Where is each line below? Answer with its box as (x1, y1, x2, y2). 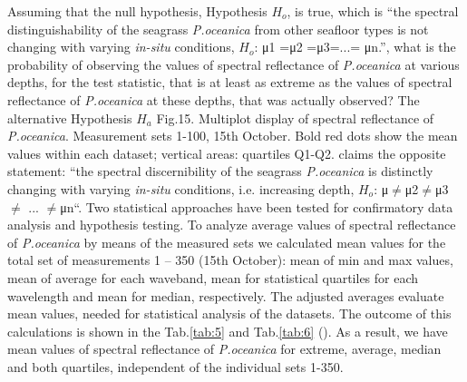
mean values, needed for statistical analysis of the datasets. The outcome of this (7, 304, 452, 323)
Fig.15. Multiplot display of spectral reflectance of (156, 108, 434, 127)
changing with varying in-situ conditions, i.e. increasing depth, (7, 179, 355, 198)
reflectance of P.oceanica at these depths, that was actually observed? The (7, 90, 420, 109)
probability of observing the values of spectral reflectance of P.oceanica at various (7, 54, 460, 73)
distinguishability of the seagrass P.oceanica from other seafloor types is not (7, 19, 429, 38)
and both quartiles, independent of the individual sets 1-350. (7, 357, 344, 376)
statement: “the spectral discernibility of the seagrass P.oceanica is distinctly (7, 162, 433, 181)
